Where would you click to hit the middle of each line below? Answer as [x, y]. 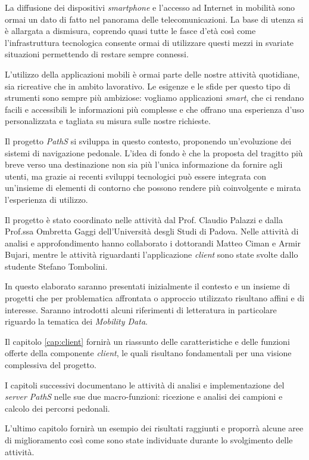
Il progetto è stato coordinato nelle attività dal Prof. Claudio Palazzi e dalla [144, 219]
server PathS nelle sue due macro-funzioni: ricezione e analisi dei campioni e [144, 396]
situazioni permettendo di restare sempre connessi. [97, 54]
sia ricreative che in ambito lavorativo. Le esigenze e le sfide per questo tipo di [148, 86]
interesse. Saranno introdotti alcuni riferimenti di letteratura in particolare [141, 309]
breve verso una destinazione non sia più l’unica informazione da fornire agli [144, 164]
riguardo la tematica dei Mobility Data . [76, 321]
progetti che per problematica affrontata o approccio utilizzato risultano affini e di [155, 298]
